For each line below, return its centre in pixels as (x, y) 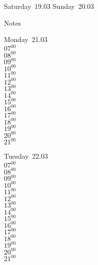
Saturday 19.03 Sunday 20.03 (49, 6)
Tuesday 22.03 (26, 156)
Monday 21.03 (26, 39)
